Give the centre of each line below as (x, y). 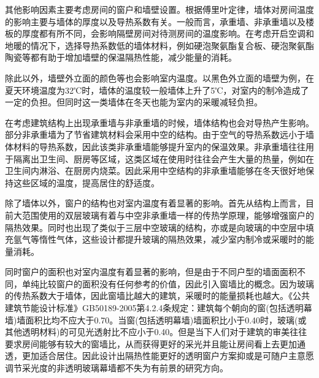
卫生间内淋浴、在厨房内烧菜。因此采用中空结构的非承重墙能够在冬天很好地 (155, 171)
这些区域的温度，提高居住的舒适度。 (86, 182)
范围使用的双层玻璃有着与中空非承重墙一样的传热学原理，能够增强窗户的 (168, 215)
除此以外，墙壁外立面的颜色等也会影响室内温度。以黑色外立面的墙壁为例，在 (159, 77)
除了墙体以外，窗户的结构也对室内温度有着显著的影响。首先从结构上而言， (155, 203)
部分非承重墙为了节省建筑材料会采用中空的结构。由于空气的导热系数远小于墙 (159, 134)
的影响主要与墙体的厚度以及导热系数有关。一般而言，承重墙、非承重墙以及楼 (159, 21)
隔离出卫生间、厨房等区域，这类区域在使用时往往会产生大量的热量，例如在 (163, 158)
